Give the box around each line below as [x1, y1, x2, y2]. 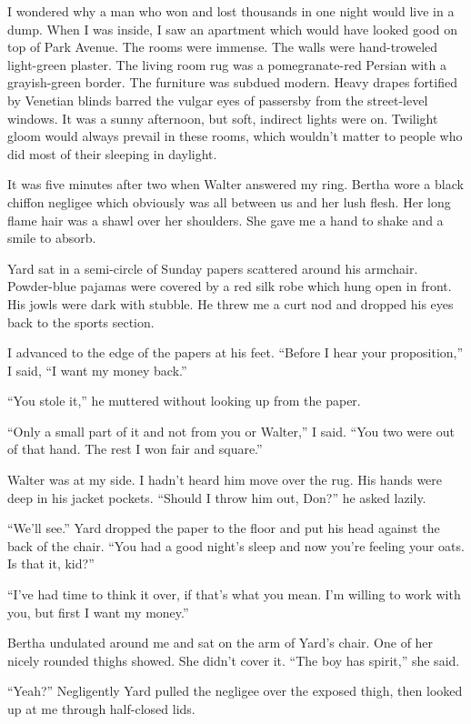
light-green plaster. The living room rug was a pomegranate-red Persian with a [7, 55, 446, 74]
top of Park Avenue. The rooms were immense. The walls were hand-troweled [7, 37, 438, 56]
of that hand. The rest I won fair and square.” [7, 439, 263, 458]
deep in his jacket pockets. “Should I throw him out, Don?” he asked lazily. [7, 488, 426, 507]
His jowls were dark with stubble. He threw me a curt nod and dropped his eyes [7, 294, 454, 313]
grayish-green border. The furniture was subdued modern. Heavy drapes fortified [7, 73, 457, 92]
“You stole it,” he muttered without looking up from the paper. [7, 391, 361, 410]
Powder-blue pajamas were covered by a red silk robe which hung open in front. [7, 277, 452, 296]
